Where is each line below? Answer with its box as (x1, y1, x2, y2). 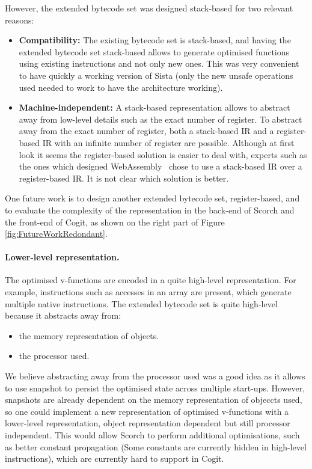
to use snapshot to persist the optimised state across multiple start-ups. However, (5, 381, 305, 394)
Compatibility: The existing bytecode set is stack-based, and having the (19, 34, 291, 46)
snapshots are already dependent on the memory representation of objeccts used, (5, 393, 302, 406)
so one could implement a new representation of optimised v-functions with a (5, 405, 289, 417)
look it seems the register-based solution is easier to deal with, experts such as (19, 148, 307, 161)
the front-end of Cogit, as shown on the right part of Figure (5, 215, 225, 228)
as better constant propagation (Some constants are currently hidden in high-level (5, 440, 307, 453)
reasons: (5, 13, 34, 26)
